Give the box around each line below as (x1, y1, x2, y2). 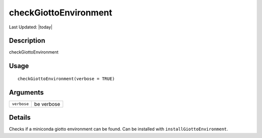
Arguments (9, 88, 44, 97)
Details (9, 113, 31, 122)
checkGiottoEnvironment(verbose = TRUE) (17, 76, 115, 82)
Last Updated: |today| (9, 24, 53, 30)
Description (9, 37, 46, 45)
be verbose (34, 100, 61, 107)
